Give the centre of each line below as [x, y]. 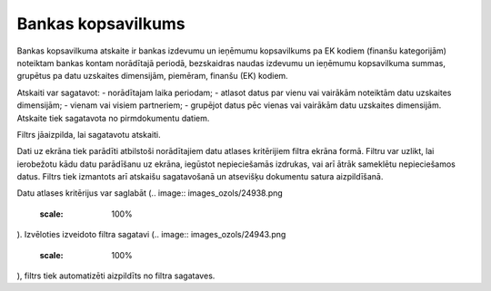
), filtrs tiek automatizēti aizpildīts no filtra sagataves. [116, 276]
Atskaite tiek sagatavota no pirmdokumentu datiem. [113, 118]
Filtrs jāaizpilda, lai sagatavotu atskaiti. [89, 134]
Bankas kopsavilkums [101, 24]
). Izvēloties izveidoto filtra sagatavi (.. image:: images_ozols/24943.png [151, 235]
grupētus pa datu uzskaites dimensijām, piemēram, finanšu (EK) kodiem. [152, 76]
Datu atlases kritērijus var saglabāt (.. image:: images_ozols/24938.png [150, 193]
